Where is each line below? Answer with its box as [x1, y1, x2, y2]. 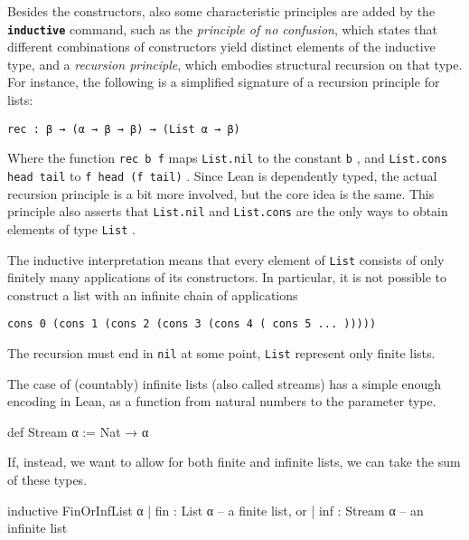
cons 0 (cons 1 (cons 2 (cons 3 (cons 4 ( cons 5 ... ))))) [7, 317, 377, 331]
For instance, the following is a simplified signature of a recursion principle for [7, 72, 440, 91]
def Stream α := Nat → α [7, 422, 149, 441]
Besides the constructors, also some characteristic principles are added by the [7, 2, 436, 20]
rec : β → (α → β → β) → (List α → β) [7, 122, 240, 136]
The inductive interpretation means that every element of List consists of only [7, 250, 445, 269]
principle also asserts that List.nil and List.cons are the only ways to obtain [7, 202, 448, 221]
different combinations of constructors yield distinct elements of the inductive [7, 37, 436, 56]
